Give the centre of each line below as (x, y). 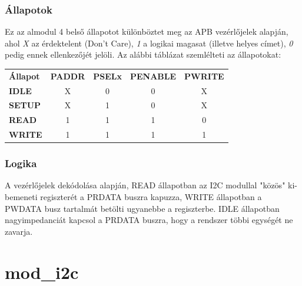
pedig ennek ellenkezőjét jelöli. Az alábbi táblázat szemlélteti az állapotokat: (143, 54)
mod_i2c (42, 272)
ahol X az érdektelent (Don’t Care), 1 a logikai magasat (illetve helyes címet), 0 (149, 43)
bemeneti (21, 197)
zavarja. (19, 231)
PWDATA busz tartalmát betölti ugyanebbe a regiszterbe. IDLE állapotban (142, 208)
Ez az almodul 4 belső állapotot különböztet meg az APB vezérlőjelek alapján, (147, 31)
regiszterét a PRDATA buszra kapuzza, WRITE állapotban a (151, 197)
